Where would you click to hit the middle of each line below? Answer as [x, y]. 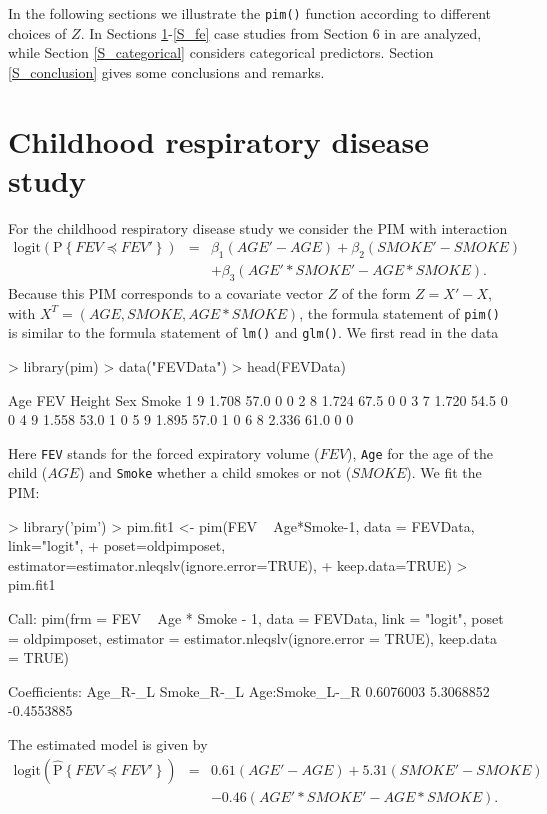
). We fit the [444, 472]
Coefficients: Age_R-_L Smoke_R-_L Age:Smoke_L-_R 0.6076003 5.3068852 [249, 690]
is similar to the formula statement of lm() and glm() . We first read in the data [253, 332]
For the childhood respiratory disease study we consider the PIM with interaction [258, 227]
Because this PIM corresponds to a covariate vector [166, 293]
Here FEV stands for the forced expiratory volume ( [164, 452]
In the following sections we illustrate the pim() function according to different [249, 13]
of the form [376, 293]
